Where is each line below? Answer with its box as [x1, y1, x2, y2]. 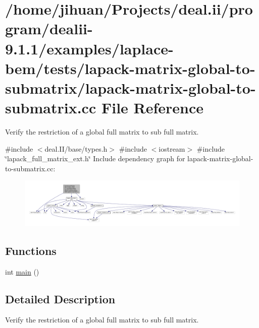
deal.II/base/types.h [44, 143, 108, 154]
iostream [159, 143, 185, 154]
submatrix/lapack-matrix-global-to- [5, 77, 256, 98]
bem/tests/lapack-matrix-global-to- [5, 57, 255, 78]
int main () [5, 266, 39, 277]
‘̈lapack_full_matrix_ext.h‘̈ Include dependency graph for [5, 153, 185, 164]
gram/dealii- [5, 18, 93, 39]
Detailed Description [5, 291, 116, 306]
